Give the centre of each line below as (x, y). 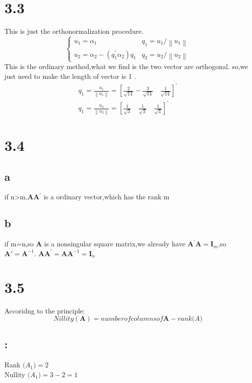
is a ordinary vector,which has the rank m (106, 197)
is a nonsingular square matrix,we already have (115, 244)
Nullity (15, 374)
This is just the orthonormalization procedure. (74, 31)
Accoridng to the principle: (45, 310)
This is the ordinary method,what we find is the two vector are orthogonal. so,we (126, 66)
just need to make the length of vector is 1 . (70, 76)
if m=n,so (19, 244)
